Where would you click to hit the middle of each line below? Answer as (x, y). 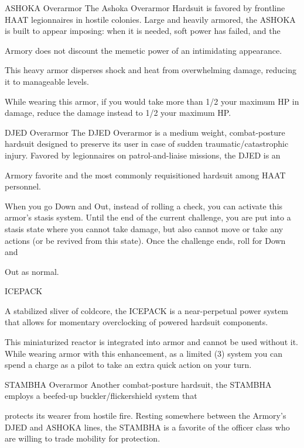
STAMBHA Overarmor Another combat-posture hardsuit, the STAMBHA (138, 384)
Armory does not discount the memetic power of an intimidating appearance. (144, 50)
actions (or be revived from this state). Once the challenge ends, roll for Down (145, 240)
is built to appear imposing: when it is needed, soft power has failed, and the (143, 31)
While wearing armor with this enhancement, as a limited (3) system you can (144, 353)
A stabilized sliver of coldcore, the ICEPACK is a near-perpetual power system (146, 310)
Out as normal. (32, 271)
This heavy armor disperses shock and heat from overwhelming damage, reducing (151, 70)
